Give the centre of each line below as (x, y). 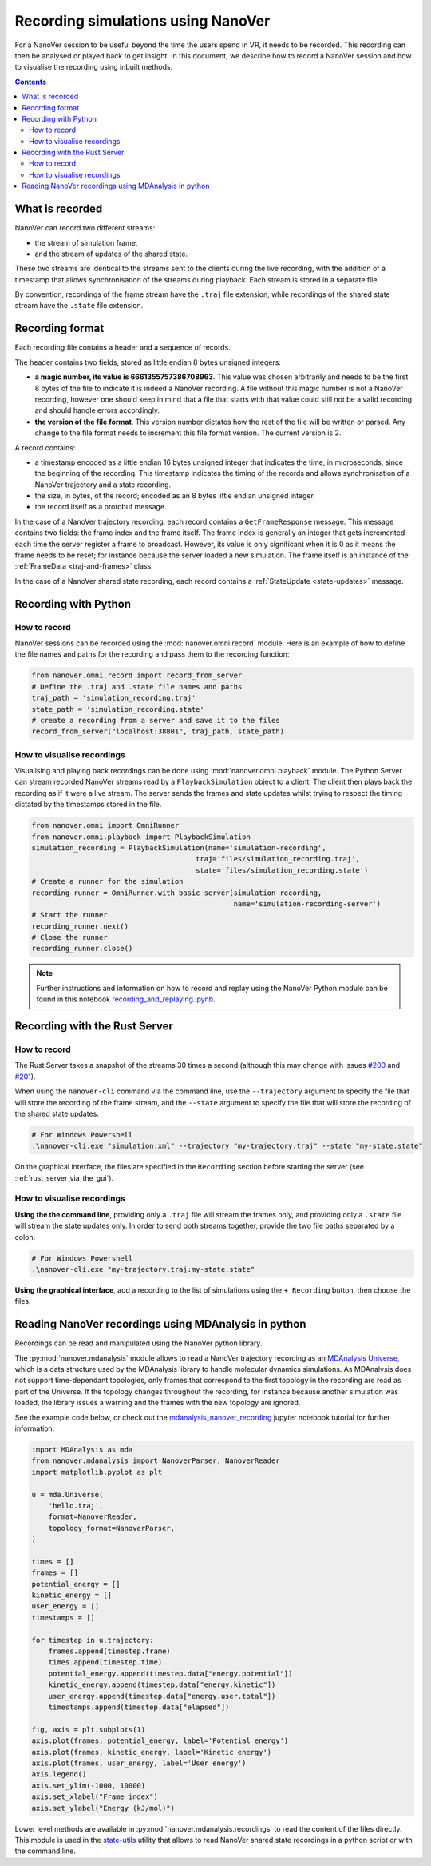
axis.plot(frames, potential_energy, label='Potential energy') (160, 1741)
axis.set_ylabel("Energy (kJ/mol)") (103, 1808)
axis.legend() (59, 1774)
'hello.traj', (76, 1505)
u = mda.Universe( (67, 1494)
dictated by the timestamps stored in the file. (88, 805)
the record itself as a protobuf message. (101, 507)
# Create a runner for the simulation (107, 881)
